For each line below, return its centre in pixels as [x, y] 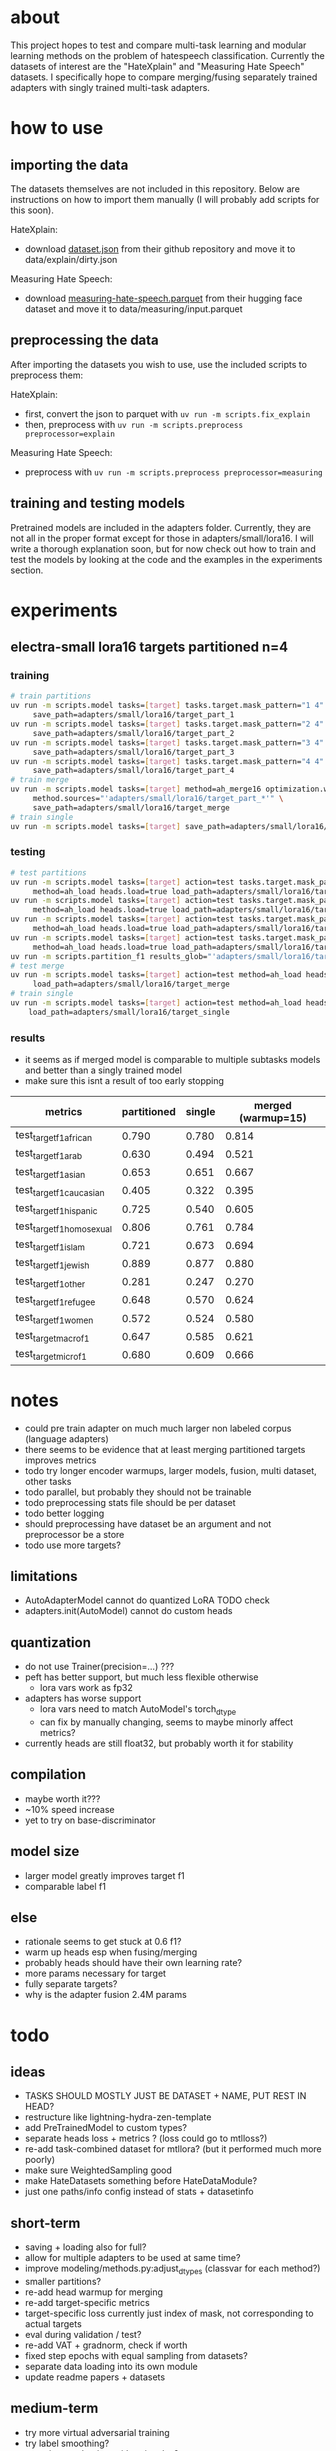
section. [27, 570]
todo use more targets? [73, 1545]
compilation [48, 1774]
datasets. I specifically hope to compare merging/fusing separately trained [164, 77]
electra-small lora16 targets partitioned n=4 [149, 647]
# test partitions [48, 872]
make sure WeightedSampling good [98, 2170]
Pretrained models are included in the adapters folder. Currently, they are [161, 527]
